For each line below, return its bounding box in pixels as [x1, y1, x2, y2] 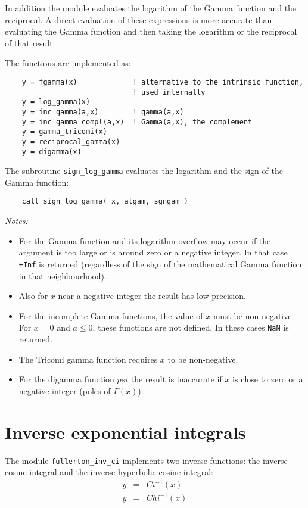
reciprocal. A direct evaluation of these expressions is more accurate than [5, 13, 272, 26]
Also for [18, 289, 48, 302]
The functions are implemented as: [5, 57, 131, 69]
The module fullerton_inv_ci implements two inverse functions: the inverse [5, 454, 288, 466]
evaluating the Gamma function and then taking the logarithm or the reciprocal [5, 25, 297, 38]
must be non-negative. [213, 309, 294, 322]
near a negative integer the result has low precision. [58, 289, 246, 302]
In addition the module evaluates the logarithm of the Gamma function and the [5, 2, 297, 14]
